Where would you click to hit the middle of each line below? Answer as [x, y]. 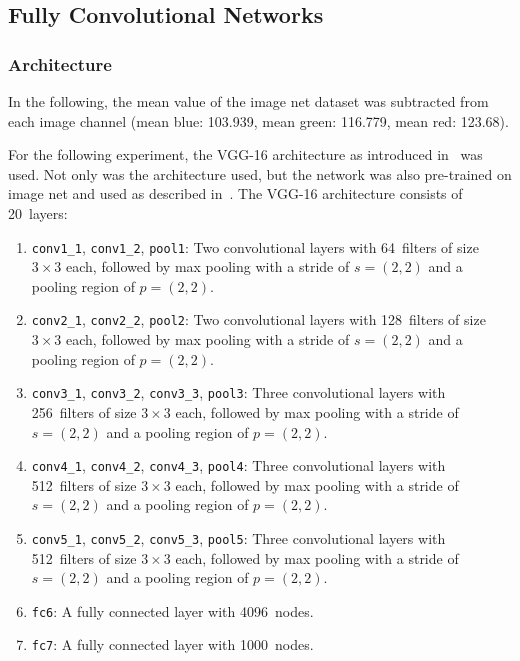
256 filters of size [84, 411]
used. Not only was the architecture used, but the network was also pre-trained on [260, 173]
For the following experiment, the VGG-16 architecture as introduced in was [245, 154]
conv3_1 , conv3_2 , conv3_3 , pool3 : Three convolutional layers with [238, 392]
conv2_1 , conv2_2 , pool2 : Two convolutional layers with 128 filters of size [258, 319]
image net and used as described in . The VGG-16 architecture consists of [235, 193]
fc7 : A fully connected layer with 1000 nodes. [172, 644]
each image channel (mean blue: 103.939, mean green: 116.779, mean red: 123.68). [258, 120]
